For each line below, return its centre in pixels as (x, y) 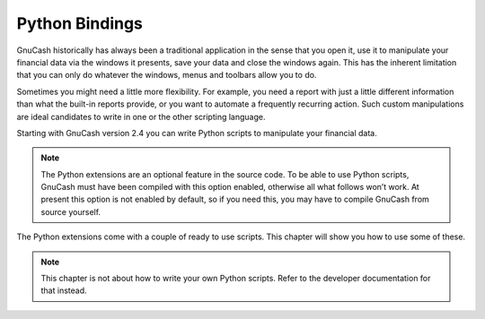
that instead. (64, 290)
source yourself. (71, 211)
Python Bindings (80, 23)
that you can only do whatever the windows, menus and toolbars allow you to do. (167, 75)
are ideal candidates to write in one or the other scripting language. (141, 116)
